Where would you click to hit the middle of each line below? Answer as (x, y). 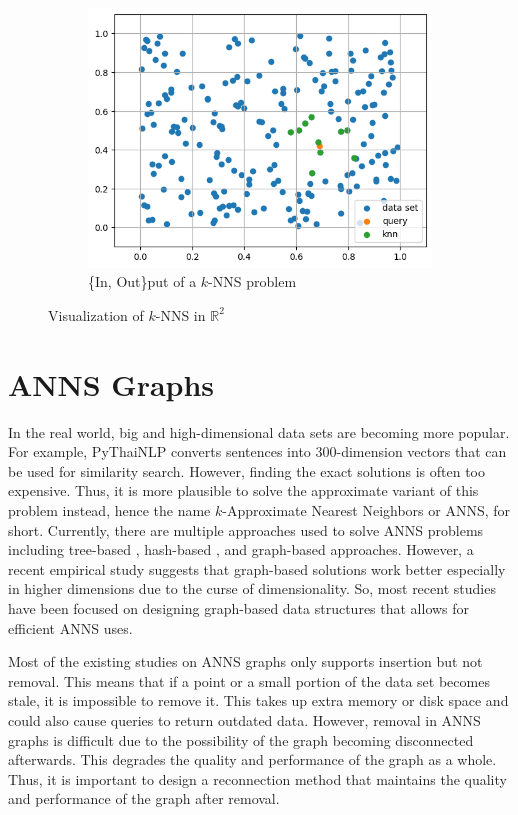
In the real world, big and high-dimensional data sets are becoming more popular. (259, 431)
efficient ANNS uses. (70, 627)
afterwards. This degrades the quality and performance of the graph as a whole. (252, 759)
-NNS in (180, 314)
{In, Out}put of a (142, 281)
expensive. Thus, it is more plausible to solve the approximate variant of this (243, 490)
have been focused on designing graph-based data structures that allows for (239, 607)
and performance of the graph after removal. (144, 798)
